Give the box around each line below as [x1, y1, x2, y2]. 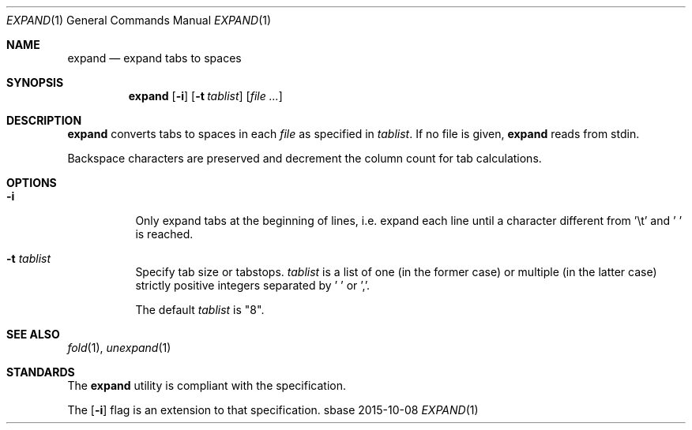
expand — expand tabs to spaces [67, 51, 242, 65]
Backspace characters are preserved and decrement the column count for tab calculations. [67, 151, 542, 165]
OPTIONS [6, 176, 57, 189]
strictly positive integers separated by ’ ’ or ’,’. [135, 279, 370, 292]
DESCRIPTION [6, 114, 82, 127]
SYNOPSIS [6, 76, 64, 89]
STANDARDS [6, 365, 75, 379]
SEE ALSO [6, 327, 60, 341]
